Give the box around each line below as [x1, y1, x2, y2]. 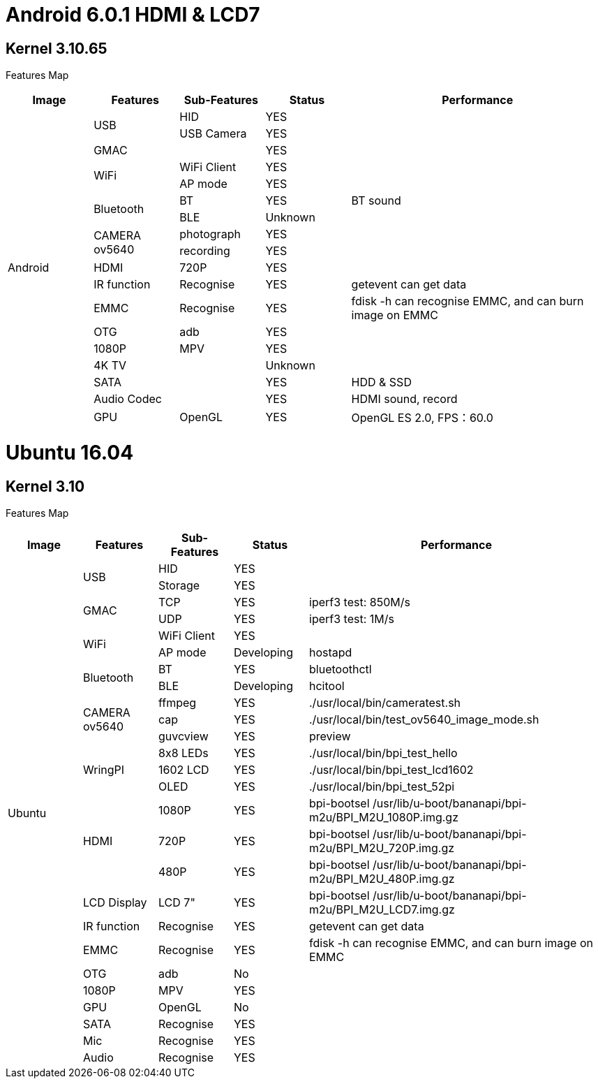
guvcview [158, 729, 209, 744]
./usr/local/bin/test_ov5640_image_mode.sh [309, 712, 539, 727]
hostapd [309, 645, 352, 660]
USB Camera [179, 126, 247, 141]
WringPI [83, 763, 125, 777]
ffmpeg [158, 696, 197, 710]
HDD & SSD [351, 375, 412, 390]
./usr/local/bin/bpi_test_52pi [309, 779, 455, 794]
